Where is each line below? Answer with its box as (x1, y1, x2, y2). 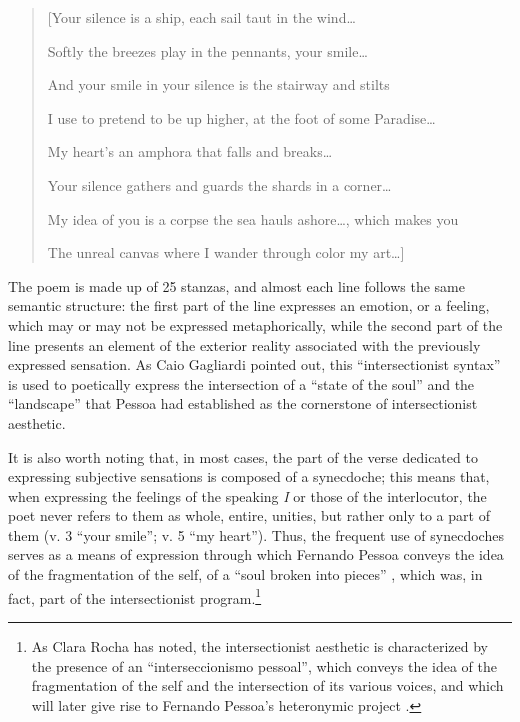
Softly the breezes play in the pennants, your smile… (47, 40, 368, 61)
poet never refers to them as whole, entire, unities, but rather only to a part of (8, 505, 490, 526)
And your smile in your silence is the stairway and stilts (47, 74, 390, 95)
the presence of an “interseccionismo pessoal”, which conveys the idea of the (31, 655, 497, 676)
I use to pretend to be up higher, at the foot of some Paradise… (47, 107, 436, 128)
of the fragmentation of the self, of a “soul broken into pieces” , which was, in (8, 564, 483, 585)
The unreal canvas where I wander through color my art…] (47, 242, 405, 263)
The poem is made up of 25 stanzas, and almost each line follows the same (8, 275, 465, 296)
